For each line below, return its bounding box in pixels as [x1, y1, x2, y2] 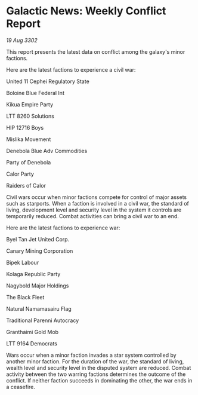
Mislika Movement [6, 136, 51, 143]
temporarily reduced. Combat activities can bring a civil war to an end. [6, 212, 179, 219]
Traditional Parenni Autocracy [6, 317, 79, 324]
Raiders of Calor [6, 182, 47, 189]
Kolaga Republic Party [6, 270, 61, 277]
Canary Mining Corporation [6, 247, 73, 255]
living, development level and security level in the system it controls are [6, 206, 182, 213]
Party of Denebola [6, 158, 51, 166]
